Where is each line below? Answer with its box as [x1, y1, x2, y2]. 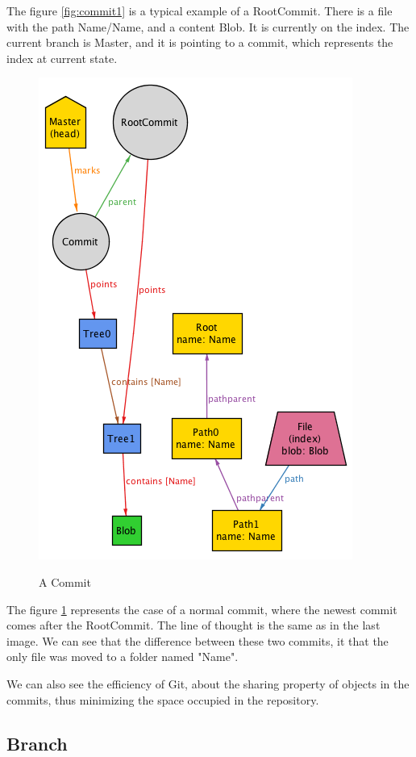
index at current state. [6, 49, 118, 66]
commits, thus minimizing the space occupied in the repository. [6, 691, 319, 708]
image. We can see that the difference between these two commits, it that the [6, 632, 389, 649]
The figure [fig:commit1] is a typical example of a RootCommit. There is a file [6, 2, 393, 19]
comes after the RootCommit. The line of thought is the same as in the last [6, 617, 381, 634]
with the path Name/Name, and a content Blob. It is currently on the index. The [6, 18, 410, 35]
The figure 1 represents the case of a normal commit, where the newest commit [6, 600, 397, 617]
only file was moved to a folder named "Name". [6, 648, 239, 665]
